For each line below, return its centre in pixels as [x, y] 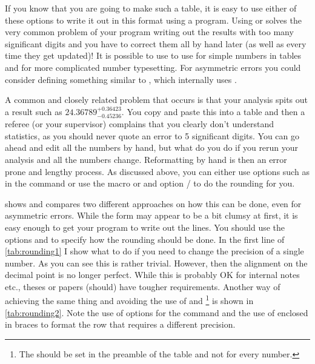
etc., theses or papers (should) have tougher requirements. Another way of [143, 286]
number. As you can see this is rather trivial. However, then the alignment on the [156, 263]
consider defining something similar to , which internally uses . [121, 79]
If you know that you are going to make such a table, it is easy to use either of [151, 8]
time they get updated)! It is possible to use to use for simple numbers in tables [153, 55]
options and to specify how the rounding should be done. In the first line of [145, 239]
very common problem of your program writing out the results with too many [149, 32]
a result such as [34, 111]
